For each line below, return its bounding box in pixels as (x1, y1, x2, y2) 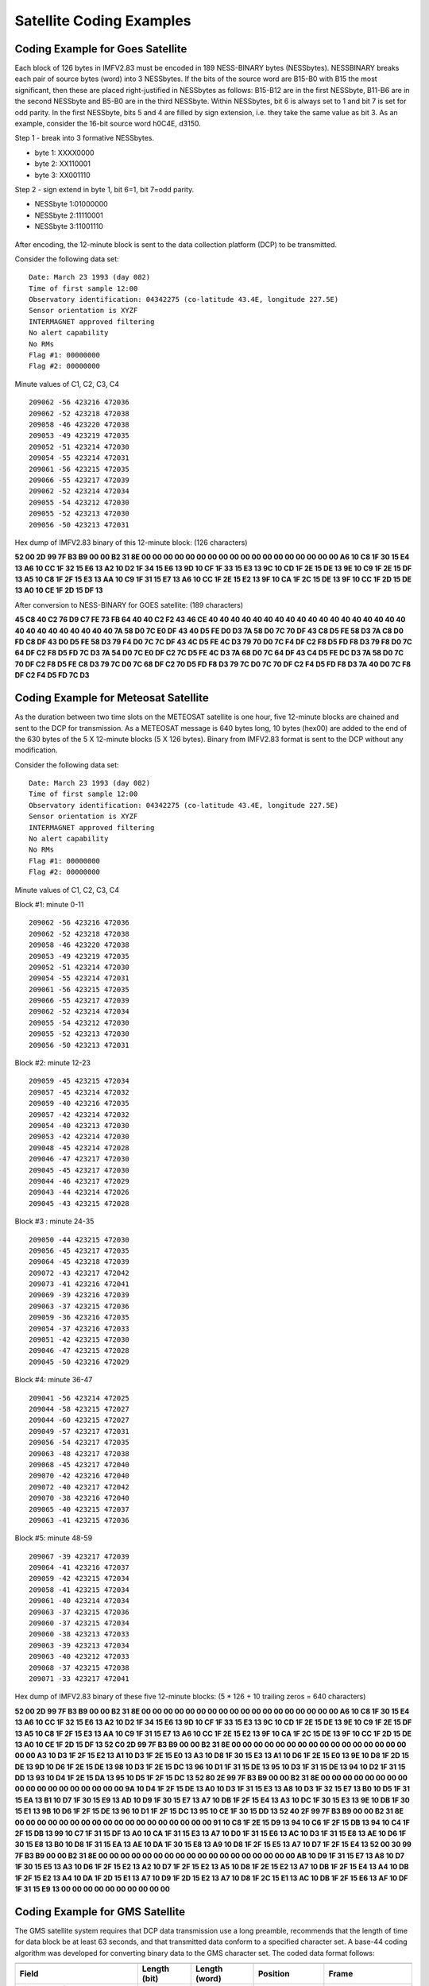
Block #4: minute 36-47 (14, 1375, 93, 1385)
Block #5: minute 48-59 (14, 1533, 93, 1543)
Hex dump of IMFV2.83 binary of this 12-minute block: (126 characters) (14, 537, 248, 547)
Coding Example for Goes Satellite (14, 42, 187, 56)
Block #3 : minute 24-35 (14, 1216, 95, 1227)
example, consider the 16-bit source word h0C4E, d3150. (14, 119, 202, 129)
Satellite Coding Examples (14, 12, 191, 29)
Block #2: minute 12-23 (14, 1058, 91, 1068)
